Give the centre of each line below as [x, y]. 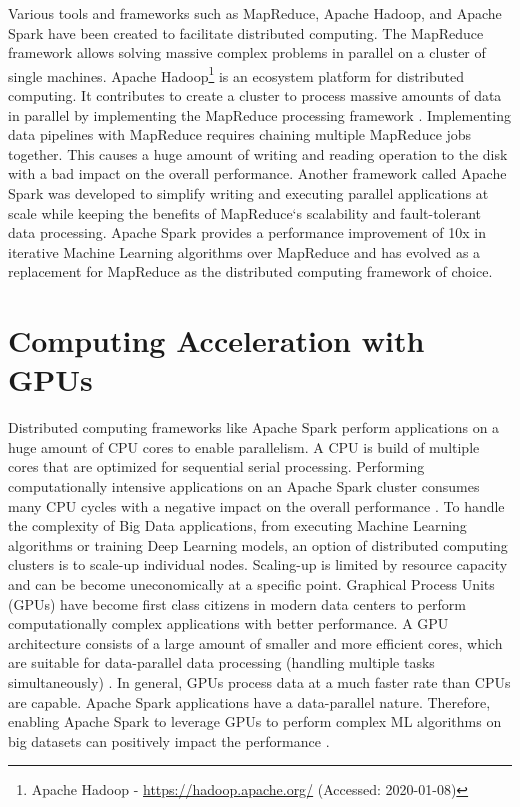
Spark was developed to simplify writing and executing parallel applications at [248, 193]
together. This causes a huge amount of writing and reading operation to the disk [258, 153]
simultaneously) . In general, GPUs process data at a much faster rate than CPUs [259, 682]
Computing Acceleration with [216, 340]
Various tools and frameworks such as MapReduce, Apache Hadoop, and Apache [255, 13]
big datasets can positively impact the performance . [169, 740]
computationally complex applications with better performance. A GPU [228, 623]
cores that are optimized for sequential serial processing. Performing [216, 466]
